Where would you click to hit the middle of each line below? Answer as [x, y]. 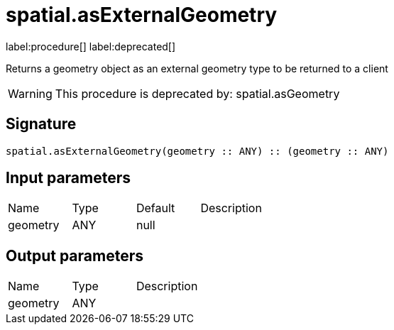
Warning [30, 93]
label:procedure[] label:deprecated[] [91, 46]
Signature [41, 124]
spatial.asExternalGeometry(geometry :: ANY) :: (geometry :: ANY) [197, 151]
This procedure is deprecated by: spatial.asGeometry [197, 93]
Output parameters [75, 255]
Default [155, 208]
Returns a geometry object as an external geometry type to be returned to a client [197, 68]
